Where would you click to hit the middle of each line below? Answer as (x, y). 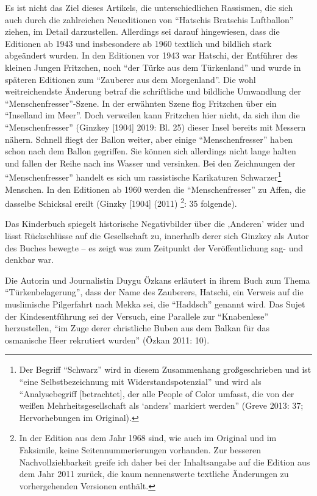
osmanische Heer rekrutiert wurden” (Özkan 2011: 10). (107, 340)
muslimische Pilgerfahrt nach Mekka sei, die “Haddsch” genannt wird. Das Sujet (155, 304)
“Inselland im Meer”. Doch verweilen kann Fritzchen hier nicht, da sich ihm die (152, 115)
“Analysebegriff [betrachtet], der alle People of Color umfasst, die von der (157, 393)
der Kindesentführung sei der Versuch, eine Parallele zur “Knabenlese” (137, 316)
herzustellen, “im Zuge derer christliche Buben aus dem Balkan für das (137, 328)
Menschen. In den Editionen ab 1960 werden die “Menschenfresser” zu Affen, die (155, 189)
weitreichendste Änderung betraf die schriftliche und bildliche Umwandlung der (153, 91)
